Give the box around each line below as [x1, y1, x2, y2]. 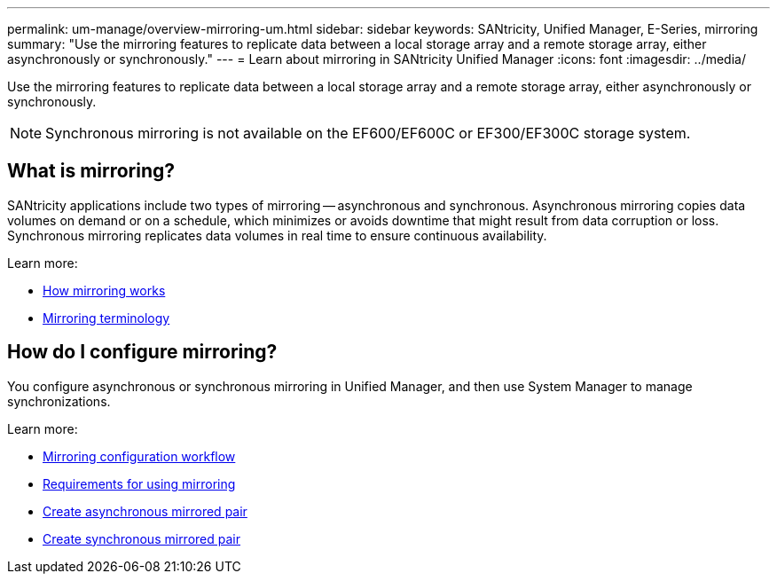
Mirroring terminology [43, 310, 170, 326]
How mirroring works [43, 282, 166, 298]
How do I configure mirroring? [7, 341, 278, 364]
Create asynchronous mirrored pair [43, 503, 247, 519]
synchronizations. [7, 393, 111, 409]
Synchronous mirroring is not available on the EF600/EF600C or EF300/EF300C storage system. [45, 124, 691, 142]
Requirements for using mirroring [43, 475, 236, 491]
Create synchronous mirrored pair [43, 530, 240, 546]
